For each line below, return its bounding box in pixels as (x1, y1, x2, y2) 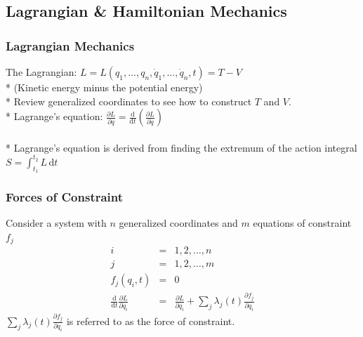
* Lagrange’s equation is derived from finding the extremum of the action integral (6, 140, 357, 154)
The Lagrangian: (6, 65, 77, 79)
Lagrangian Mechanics (6, 37, 135, 54)
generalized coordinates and (119, 216, 238, 230)
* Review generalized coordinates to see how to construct (6, 93, 252, 108)
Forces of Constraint (6, 188, 124, 205)
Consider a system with (6, 216, 107, 230)
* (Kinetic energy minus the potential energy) (6, 80, 203, 94)
